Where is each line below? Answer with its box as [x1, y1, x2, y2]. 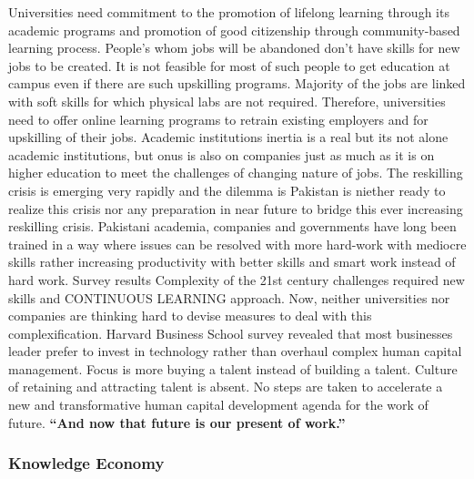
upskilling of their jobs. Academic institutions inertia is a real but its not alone [8, 127, 449, 147]
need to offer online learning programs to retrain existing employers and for [8, 109, 429, 128]
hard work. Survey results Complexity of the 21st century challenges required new [8, 270, 465, 289]
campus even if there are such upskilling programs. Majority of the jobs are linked [8, 74, 466, 93]
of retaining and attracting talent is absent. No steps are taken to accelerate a [8, 377, 443, 396]
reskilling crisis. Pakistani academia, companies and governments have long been [8, 217, 457, 236]
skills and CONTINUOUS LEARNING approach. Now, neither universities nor [8, 288, 450, 307]
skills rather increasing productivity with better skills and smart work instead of [8, 252, 456, 271]
